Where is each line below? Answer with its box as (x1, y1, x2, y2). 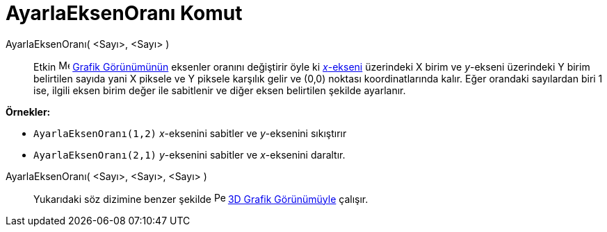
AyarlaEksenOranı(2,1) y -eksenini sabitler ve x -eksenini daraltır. (33, 148, 346, 161)
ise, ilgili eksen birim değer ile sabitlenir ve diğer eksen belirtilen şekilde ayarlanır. (33, 84, 406, 96)
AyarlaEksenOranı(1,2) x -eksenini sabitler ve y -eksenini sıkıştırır (33, 127, 347, 139)
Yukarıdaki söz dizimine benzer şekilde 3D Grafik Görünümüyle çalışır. (33, 193, 369, 205)
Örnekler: (6, 105, 51, 118)
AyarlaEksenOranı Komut (6, 1, 243, 25)
